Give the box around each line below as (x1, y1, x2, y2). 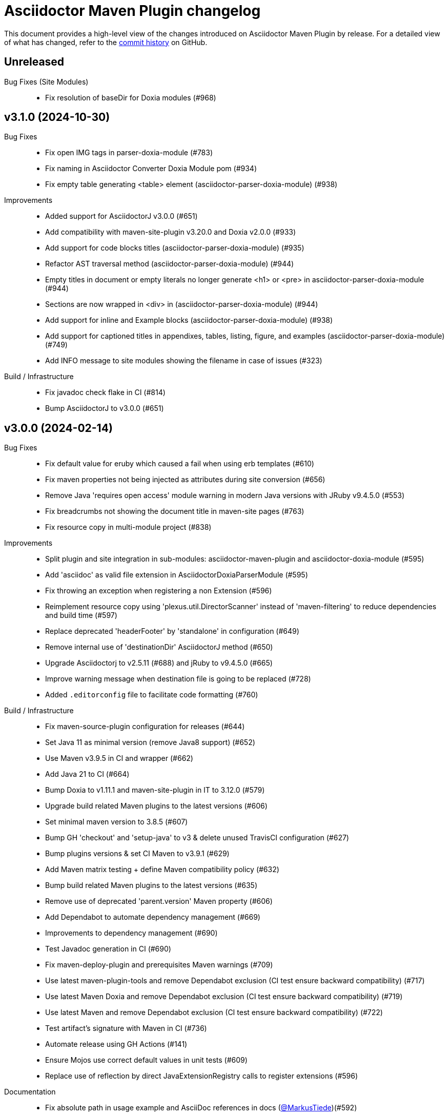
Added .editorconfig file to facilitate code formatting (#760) (45, 690, 258, 699)
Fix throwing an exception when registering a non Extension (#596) (45, 586, 272, 595)
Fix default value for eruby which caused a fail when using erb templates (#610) (45, 459, 314, 468)
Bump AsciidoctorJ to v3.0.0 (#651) (45, 404, 164, 413)
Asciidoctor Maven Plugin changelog (4, 2, 261, 19)
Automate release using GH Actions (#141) (45, 1040, 188, 1049)
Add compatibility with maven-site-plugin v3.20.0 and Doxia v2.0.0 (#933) (45, 228, 296, 237)
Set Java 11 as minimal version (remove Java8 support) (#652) (45, 738, 255, 747)
